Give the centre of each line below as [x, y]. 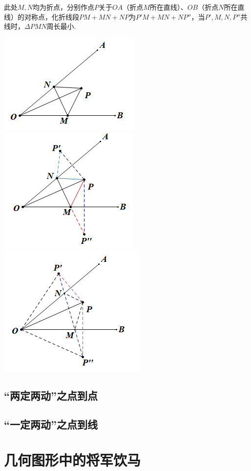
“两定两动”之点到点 [51, 395]
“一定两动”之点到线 [51, 424]
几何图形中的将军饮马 [73, 460]
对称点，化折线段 [52, 16]
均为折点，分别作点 [64, 7]
